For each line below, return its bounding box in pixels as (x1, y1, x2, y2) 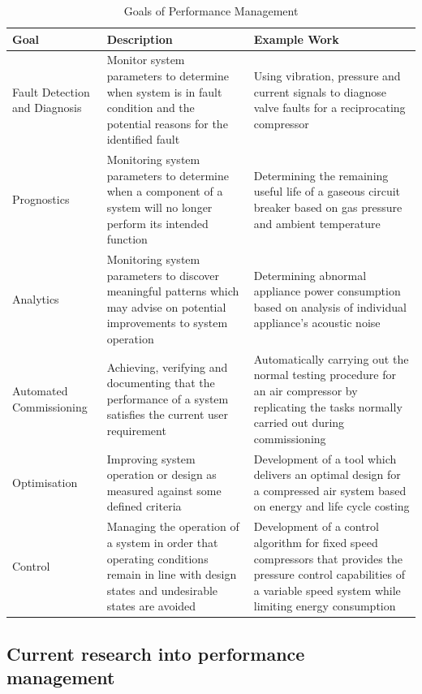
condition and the (106, 99, 195, 116)
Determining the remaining (253, 166, 389, 183)
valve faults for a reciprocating (253, 99, 406, 116)
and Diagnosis (12, 99, 82, 116)
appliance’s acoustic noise (253, 314, 381, 331)
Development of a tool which (253, 450, 397, 467)
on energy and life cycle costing (253, 498, 410, 515)
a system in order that (106, 533, 218, 550)
